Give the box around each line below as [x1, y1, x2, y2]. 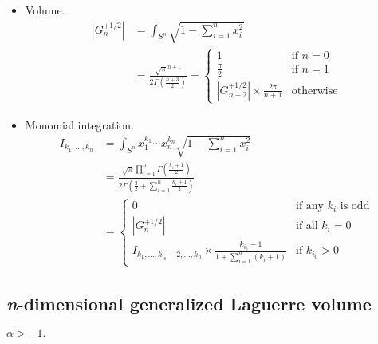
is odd [340, 200, 370, 212]
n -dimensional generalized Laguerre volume [6, 291, 372, 315]
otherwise [291, 85, 338, 97]
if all [296, 220, 318, 232]
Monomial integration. [25, 116, 134, 132]
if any [296, 200, 325, 212]
